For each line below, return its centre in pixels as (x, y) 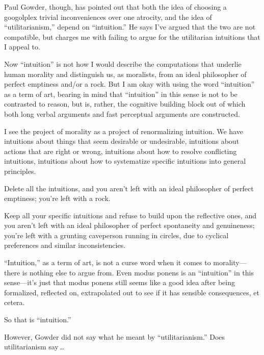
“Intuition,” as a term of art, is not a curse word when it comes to (108, 262)
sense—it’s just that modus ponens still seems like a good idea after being (120, 282)
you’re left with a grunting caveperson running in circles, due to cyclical (116, 235)
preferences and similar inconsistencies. (65, 245)
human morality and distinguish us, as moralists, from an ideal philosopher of (125, 74)
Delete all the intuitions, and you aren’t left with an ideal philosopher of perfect (129, 188)
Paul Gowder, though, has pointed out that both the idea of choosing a (115, 7)
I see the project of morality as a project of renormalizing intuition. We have (124, 131)
